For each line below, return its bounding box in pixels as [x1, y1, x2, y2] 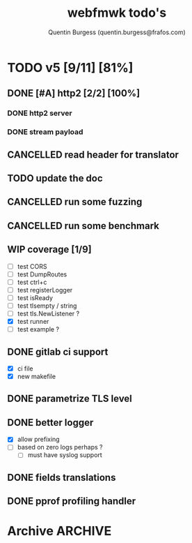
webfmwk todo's [67, 5, 167, 21]
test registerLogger [17, 285, 73, 294]
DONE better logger [7, 417, 94, 429]
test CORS [17, 262, 47, 270]
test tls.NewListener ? [17, 309, 80, 318]
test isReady [17, 293, 54, 302]
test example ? [17, 325, 60, 334]
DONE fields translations [7, 471, 116, 483]
